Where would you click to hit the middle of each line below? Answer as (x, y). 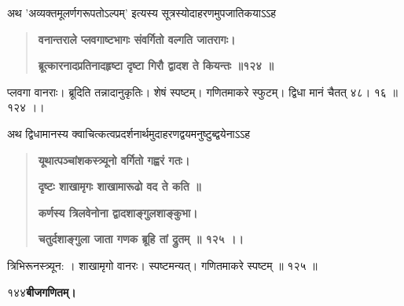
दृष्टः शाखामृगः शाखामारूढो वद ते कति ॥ (119, 186)
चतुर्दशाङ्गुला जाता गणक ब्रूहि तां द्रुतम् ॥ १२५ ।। (141, 239)
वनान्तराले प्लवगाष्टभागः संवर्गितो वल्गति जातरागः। (137, 39)
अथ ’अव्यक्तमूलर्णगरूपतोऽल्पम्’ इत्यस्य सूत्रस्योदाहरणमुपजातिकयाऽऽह (142, 13)
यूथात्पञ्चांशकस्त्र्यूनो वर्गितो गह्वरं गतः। (114, 160)
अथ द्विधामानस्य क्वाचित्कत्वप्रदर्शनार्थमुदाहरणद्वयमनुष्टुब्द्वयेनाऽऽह (129, 133)
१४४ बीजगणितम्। (42, 291)
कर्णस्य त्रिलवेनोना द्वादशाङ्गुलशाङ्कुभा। (118, 212)
